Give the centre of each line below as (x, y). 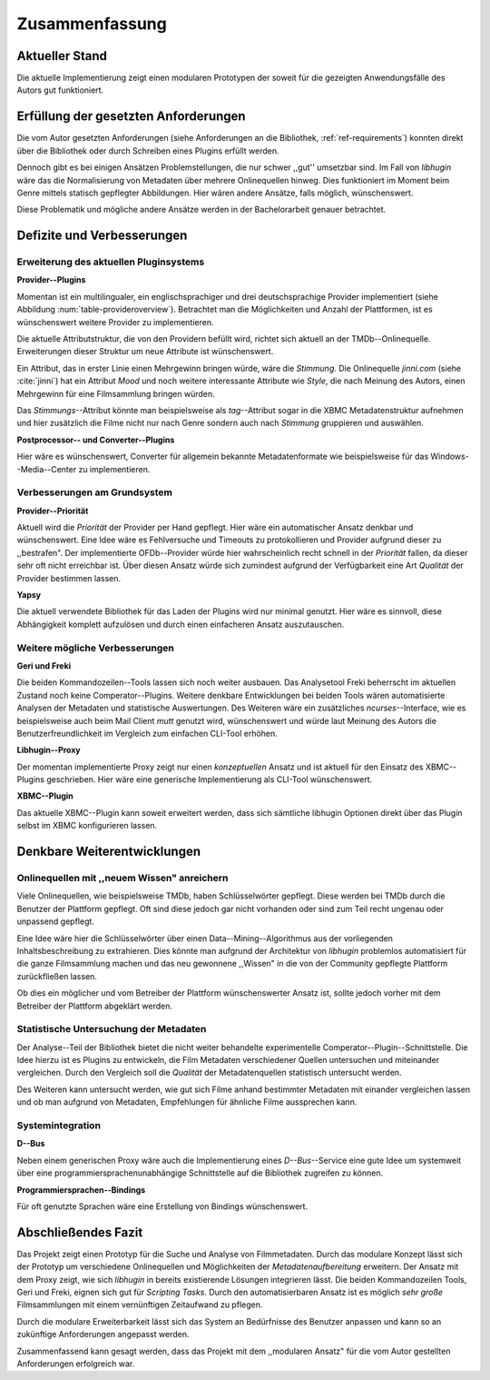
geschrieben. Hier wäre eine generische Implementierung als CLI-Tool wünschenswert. (210, 779)
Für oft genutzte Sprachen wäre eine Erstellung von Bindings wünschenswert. (162, 1206)
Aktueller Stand (62, 56)
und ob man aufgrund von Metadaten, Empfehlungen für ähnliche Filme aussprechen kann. (187, 1102)
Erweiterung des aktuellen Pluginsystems (111, 262)
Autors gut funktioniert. (60, 90)
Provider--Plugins (51, 280)
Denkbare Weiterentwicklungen (109, 852)
